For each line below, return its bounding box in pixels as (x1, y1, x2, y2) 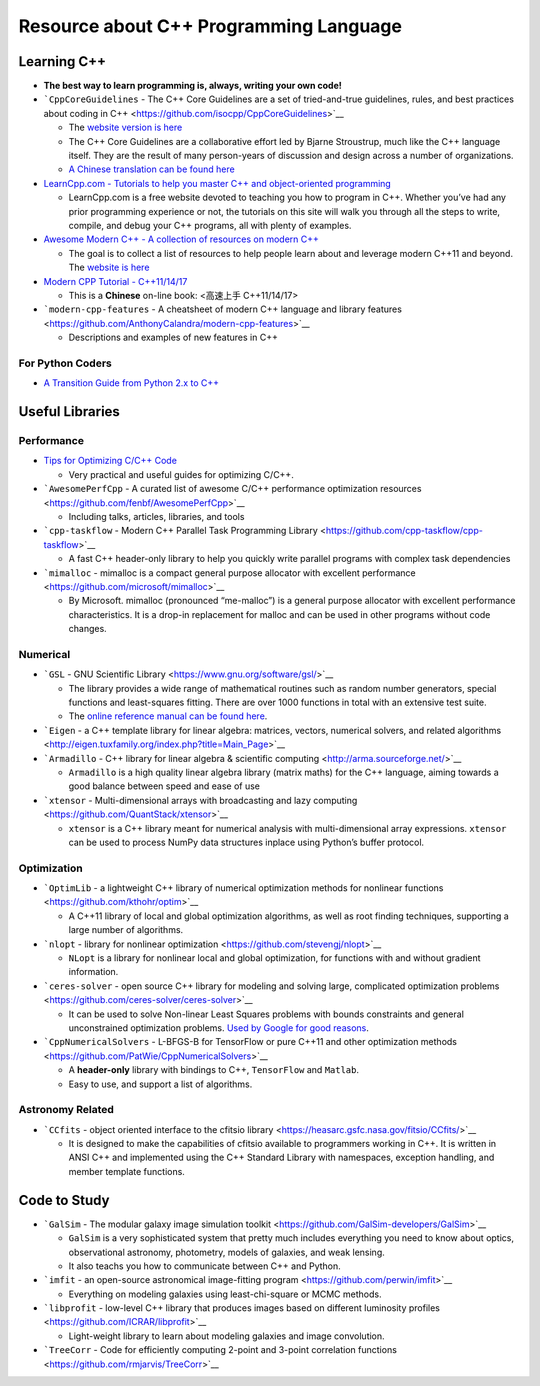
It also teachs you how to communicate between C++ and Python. (68, 1260, 342, 1272)
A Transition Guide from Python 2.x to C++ (43, 377, 220, 389)
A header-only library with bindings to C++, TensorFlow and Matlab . (68, 1064, 360, 1076)
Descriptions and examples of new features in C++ (68, 331, 279, 344)
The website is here (68, 261, 150, 274)
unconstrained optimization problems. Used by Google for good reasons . (68, 1021, 370, 1034)
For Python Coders (18, 356, 112, 370)
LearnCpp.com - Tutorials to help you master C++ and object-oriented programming (43, 177, 392, 189)
